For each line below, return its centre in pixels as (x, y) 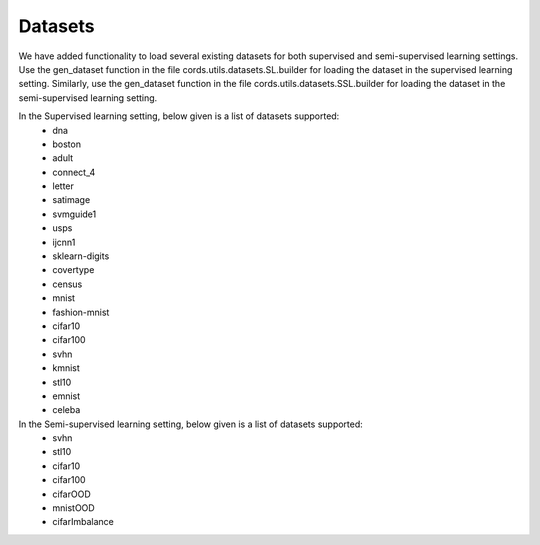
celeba (66, 410)
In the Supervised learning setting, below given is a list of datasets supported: (179, 116)
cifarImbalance (83, 522)
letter (63, 186)
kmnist (66, 368)
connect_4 (74, 172)
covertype (73, 270)
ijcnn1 (64, 242)
